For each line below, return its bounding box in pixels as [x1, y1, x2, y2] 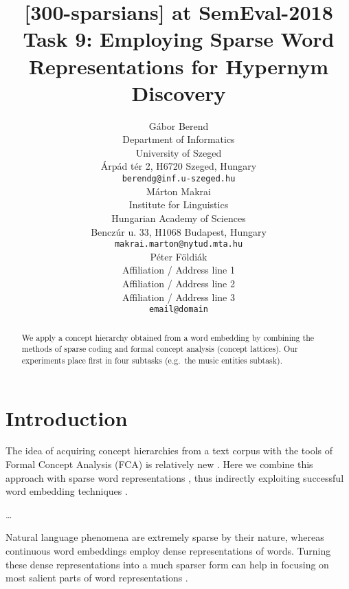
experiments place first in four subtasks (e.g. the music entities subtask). [21, 354, 282, 366]
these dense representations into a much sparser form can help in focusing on [5, 557, 329, 571]
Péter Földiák [150, 249, 207, 263]
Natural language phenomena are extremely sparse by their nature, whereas [5, 530, 324, 544]
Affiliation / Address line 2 [122, 276, 235, 290]
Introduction [5, 403, 128, 432]
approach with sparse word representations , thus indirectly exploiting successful [5, 470, 344, 485]
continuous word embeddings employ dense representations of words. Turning [5, 544, 331, 558]
